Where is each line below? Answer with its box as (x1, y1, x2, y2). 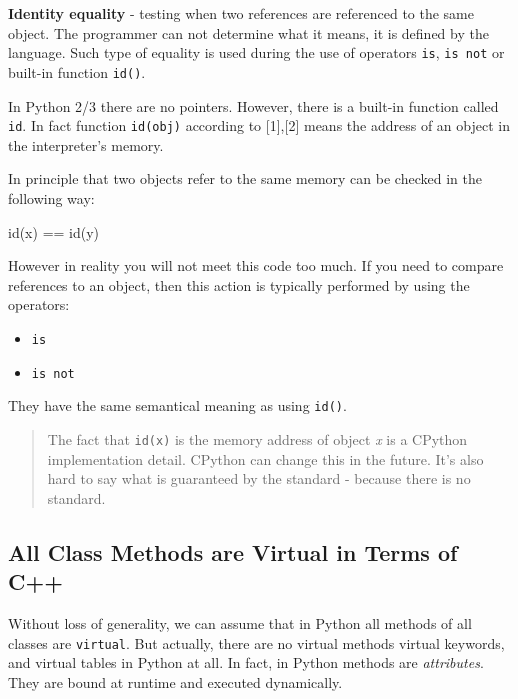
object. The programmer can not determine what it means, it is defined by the (8, 22, 489, 43)
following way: (8, 187, 95, 208)
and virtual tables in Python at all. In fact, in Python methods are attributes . (8, 652, 484, 673)
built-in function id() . (8, 61, 146, 82)
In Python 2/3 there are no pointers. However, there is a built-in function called (8, 95, 499, 116)
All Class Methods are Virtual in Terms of (8, 536, 458, 567)
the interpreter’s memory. (8, 134, 164, 155)
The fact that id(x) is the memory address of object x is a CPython (47, 428, 468, 449)
